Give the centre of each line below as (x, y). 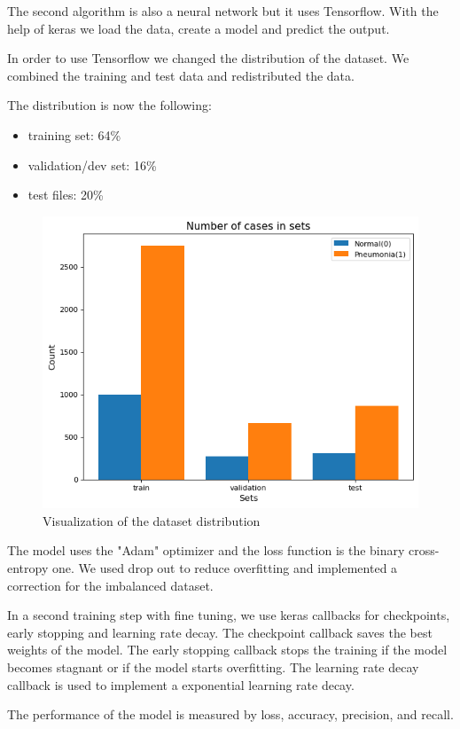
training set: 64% (74, 134)
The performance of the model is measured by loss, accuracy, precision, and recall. (230, 714)
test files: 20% (66, 195)
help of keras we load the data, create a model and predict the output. (199, 28)
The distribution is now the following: (109, 105)
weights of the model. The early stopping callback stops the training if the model (227, 650)
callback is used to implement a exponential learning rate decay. (181, 684)
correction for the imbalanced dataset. (110, 585)
